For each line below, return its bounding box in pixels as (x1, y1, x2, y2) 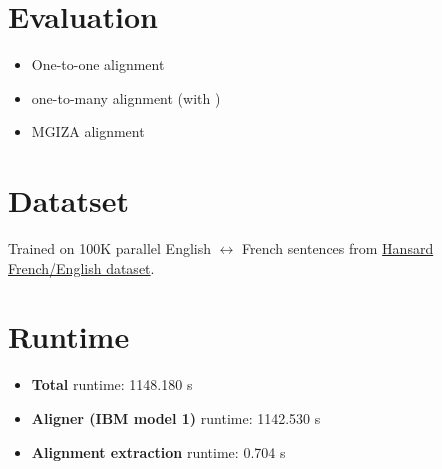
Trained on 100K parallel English (8, 238, 211, 259)
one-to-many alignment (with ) (31, 87, 221, 108)
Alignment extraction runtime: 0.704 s (31, 441, 286, 462)
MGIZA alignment (31, 121, 145, 142)
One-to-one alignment (31, 54, 165, 75)
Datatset (8, 180, 130, 221)
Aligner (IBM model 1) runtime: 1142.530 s (31, 407, 321, 428)
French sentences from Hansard (242, 238, 434, 259)
